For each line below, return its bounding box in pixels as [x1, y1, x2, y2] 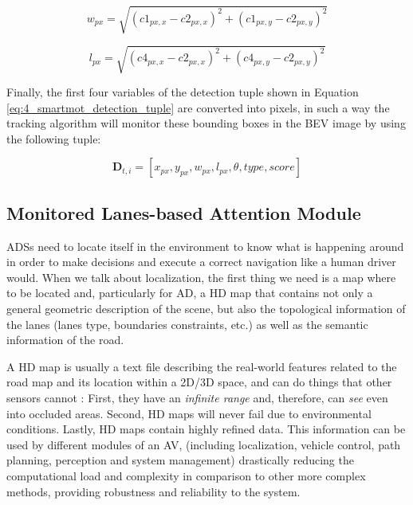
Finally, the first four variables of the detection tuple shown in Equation [6, 84, 359, 100]
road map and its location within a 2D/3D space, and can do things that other [6, 374, 392, 390]
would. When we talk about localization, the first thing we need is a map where [6, 268, 396, 285]
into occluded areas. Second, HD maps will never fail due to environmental [6, 405, 372, 421]
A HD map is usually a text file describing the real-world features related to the [6, 358, 397, 374]
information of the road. [6, 331, 124, 348]
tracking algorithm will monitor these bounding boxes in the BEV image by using [6, 115, 406, 131]
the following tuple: [6, 130, 101, 147]
